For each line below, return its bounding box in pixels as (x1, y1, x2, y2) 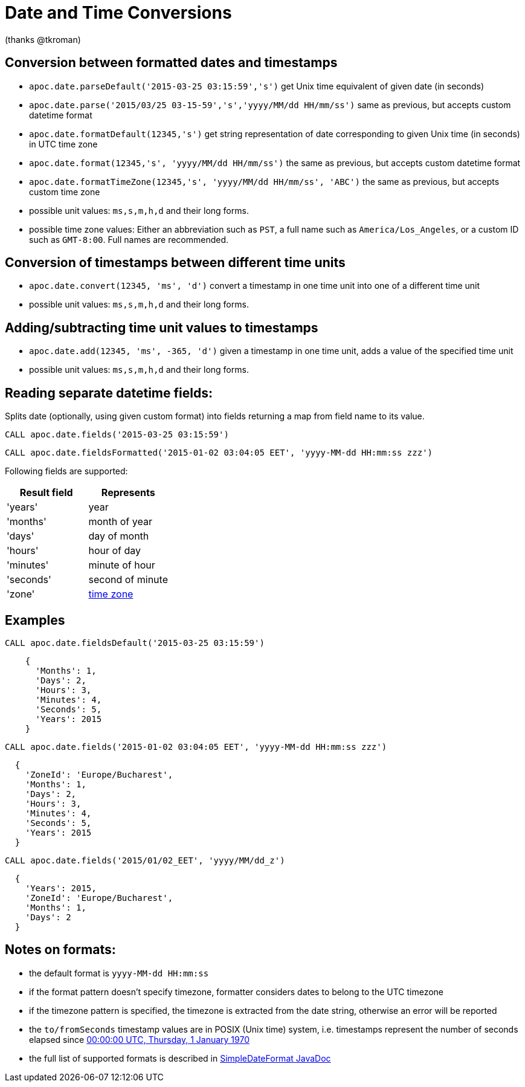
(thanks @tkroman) (5, 34, 81, 45)
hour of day (88, 544, 141, 557)
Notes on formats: (5, 942, 116, 958)
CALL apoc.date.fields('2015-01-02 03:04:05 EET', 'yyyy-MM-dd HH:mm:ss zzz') (5, 741, 387, 752)
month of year (88, 515, 152, 528)
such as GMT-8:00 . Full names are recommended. (29, 234, 229, 245)
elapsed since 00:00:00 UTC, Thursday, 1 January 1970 (29, 1034, 250, 1045)
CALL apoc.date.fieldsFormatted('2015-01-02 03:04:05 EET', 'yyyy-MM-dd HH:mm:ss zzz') (5, 448, 433, 458)
